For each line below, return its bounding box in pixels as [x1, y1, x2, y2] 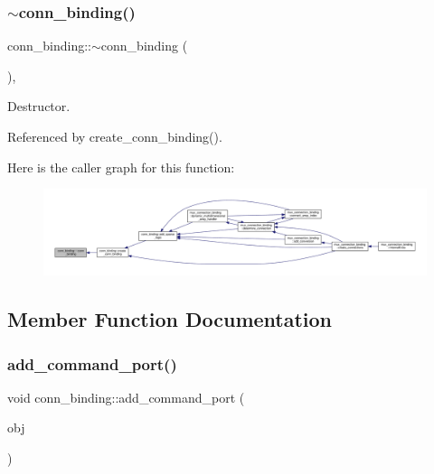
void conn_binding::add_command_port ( [7, 387, 245, 406]
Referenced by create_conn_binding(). [7, 127, 222, 145]
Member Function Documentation [7, 305, 333, 333]
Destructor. [7, 97, 71, 116]
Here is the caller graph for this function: [7, 157, 235, 176]
